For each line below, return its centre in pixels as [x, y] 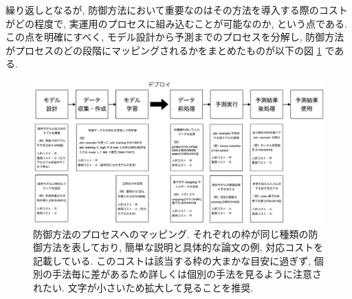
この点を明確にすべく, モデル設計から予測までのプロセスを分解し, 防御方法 [175, 37]
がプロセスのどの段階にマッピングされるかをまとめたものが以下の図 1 [164, 50]
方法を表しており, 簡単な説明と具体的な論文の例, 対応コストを [183, 247]
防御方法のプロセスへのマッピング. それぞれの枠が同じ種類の [171, 233]
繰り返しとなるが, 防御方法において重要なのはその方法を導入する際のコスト [177, 10]
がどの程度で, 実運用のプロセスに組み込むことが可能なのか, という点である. [176, 23]
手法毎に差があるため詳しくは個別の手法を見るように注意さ [187, 274]
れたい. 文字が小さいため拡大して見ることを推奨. [143, 288]
